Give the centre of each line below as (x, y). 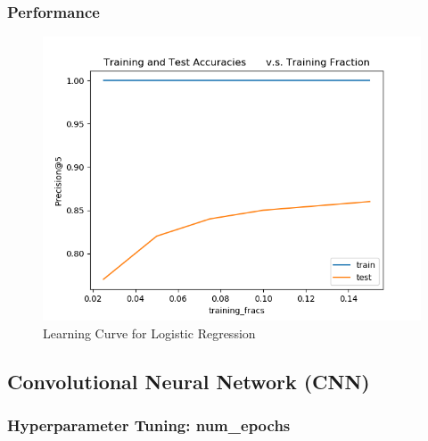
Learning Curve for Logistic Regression (149, 333)
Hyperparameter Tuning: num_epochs (149, 425)
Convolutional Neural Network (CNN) (189, 381)
